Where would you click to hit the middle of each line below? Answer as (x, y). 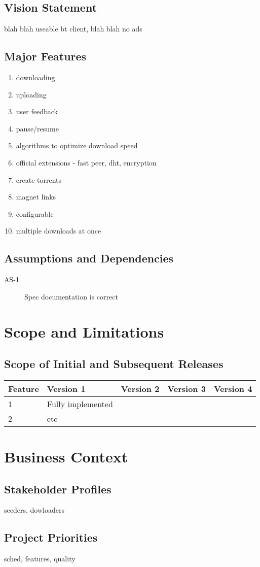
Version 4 (233, 388)
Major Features (45, 56)
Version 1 (66, 388)
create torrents (39, 179)
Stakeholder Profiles (58, 489)
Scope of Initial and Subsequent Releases (114, 364)
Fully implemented (80, 404)
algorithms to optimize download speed (77, 145)
